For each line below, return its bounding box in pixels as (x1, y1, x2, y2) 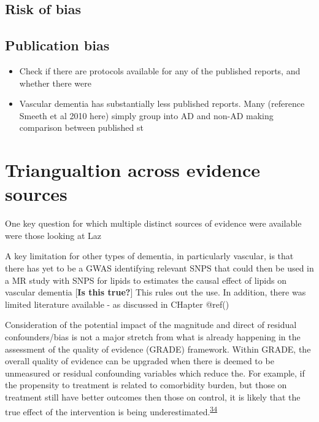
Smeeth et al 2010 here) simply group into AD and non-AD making (19, 109, 274, 122)
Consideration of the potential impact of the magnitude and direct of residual (5, 318, 297, 331)
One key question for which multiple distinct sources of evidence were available (5, 217, 302, 230)
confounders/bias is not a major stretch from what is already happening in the (5, 330, 301, 343)
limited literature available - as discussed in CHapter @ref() (5, 297, 229, 310)
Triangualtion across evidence (5, 157, 260, 182)
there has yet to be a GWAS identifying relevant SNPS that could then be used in (5, 262, 314, 275)
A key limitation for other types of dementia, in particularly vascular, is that (5, 249, 294, 262)
